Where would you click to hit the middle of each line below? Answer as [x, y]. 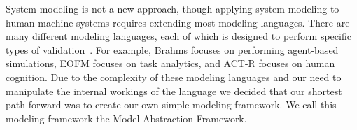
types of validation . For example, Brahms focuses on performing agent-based [172, 49]
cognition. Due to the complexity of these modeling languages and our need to [174, 77]
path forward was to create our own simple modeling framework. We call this [171, 104]
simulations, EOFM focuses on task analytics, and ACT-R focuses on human [170, 63]
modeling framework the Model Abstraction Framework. [126, 118]
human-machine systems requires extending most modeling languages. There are [178, 22]
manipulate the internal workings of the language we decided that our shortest [174, 91]
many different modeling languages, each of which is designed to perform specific [178, 36]
